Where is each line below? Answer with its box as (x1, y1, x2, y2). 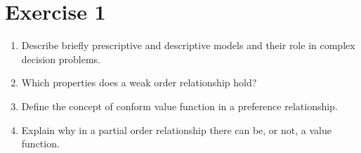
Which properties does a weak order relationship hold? (21, 75, 257, 90)
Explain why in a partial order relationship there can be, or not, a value (21, 122, 332, 137)
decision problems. (21, 51, 100, 66)
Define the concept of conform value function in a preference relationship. (21, 98, 338, 113)
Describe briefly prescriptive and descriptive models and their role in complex (21, 38, 355, 53)
